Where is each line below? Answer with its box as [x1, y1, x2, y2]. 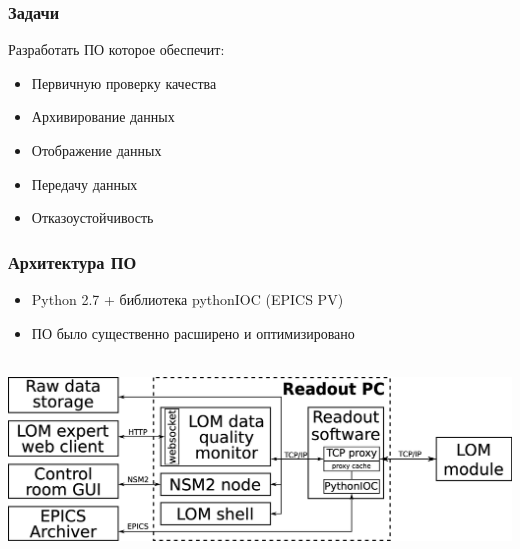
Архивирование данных [31, 106, 175, 127]
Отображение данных [31, 140, 162, 160]
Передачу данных [31, 173, 138, 194]
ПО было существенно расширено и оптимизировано [31, 322, 355, 343]
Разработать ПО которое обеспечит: [8, 39, 225, 60]
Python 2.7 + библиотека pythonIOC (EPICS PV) [31, 289, 344, 309]
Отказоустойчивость [31, 207, 154, 228]
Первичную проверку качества [31, 72, 217, 93]
